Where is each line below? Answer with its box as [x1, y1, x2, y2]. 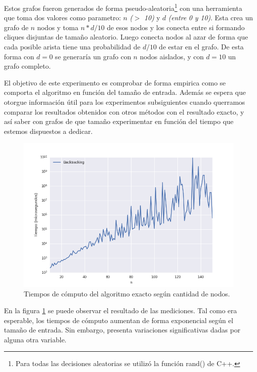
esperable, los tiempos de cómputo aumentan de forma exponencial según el [4, 315, 233, 325]
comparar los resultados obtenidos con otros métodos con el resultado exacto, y [4, 106, 244, 117]
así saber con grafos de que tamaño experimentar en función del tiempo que [4, 116, 234, 126]
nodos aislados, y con [139, 51, 204, 61]
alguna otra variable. [4, 334, 67, 344]
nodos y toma [37, 22, 79, 32]
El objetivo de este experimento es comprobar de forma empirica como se [4, 77, 226, 87]
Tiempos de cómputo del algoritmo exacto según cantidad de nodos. [24, 289, 230, 299]
